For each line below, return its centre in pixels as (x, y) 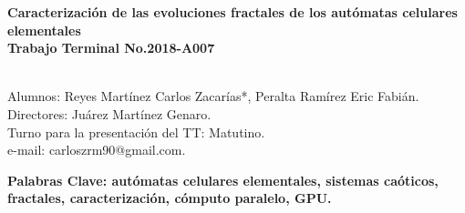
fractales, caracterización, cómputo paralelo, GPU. (170, 198)
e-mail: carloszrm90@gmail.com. (97, 150)
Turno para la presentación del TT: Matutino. (136, 132)
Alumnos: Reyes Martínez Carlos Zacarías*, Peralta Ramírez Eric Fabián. (213, 96)
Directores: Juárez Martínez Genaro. (109, 113)
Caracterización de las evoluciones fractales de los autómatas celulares (232, 12)
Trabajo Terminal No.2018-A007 (111, 48)
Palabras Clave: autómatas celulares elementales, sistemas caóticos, (223, 180)
